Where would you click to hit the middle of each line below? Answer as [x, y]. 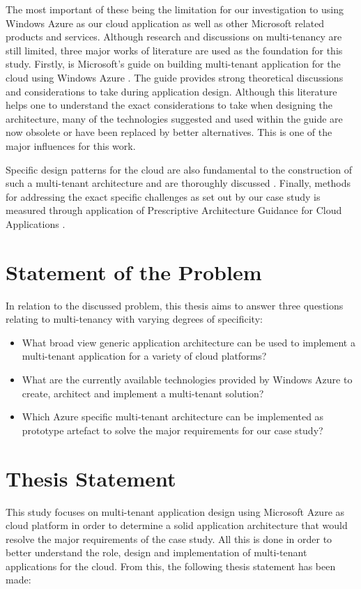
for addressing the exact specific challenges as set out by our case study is [163, 196]
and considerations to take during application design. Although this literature [171, 91]
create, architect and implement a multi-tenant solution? [143, 393]
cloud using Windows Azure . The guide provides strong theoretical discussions [175, 77]
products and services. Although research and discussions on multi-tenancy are [174, 37]
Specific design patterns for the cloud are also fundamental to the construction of [179, 169]
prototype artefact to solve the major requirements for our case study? [172, 430]
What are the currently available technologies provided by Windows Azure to [187, 379]
